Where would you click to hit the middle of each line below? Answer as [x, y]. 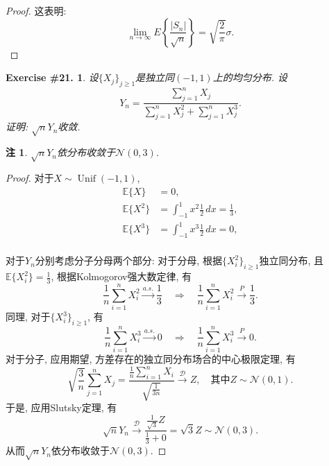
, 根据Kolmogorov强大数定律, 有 [121, 276]
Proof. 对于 [30, 177]
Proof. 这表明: [36, 10]
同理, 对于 [28, 317]
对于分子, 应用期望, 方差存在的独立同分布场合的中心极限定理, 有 [151, 358]
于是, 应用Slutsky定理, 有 [61, 407]
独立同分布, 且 [291, 260]
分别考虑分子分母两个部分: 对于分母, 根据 [128, 260]
